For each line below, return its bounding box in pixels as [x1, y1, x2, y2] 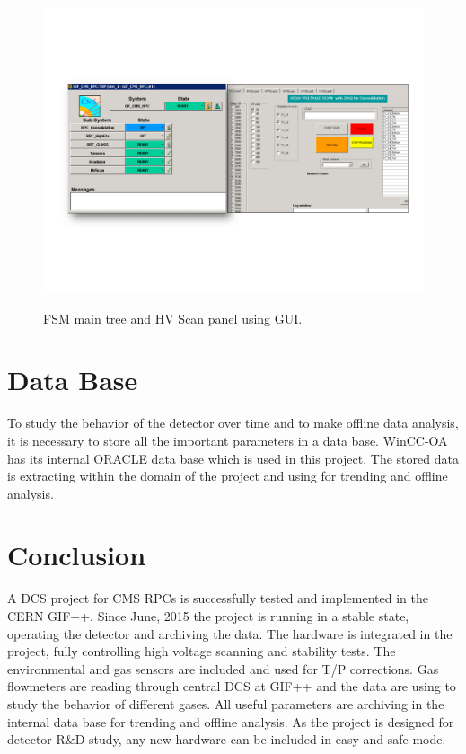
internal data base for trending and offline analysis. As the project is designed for [7, 712, 454, 731]
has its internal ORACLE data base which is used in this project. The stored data [7, 448, 459, 467]
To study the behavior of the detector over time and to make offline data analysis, [7, 413, 459, 432]
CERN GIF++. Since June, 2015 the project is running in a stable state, [7, 607, 409, 625]
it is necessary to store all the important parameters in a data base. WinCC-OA [7, 430, 448, 449]
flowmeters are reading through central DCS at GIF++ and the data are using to [7, 677, 456, 696]
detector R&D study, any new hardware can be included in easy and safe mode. [7, 730, 446, 749]
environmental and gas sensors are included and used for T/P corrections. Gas [7, 659, 439, 678]
